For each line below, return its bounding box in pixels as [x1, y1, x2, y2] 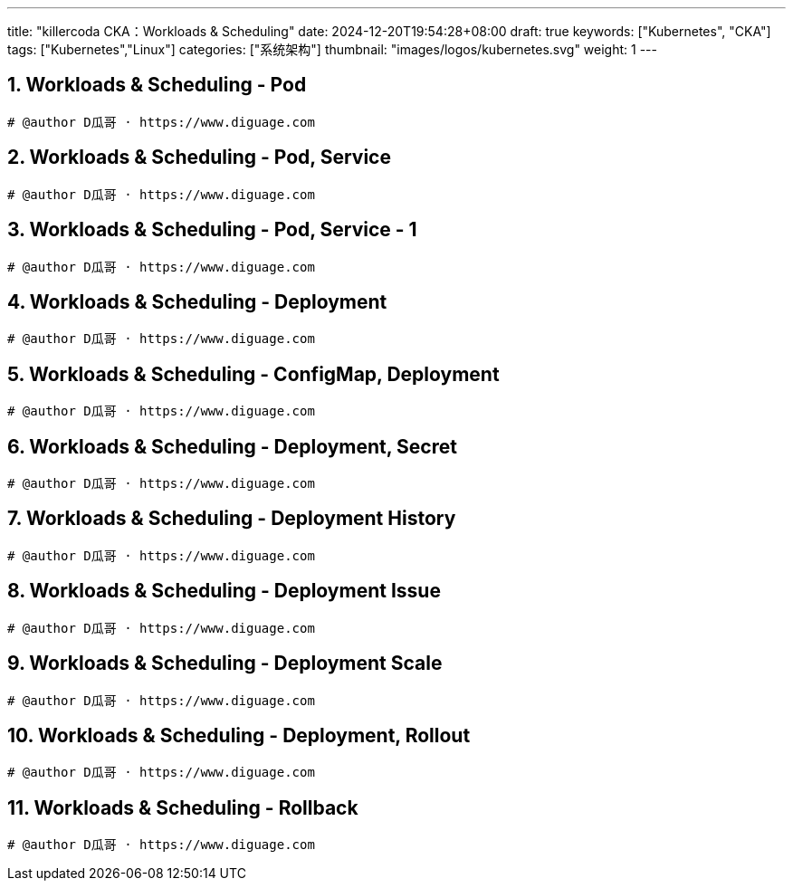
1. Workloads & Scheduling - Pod [7, 73, 307, 97]
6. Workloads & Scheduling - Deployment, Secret [7, 434, 457, 458]
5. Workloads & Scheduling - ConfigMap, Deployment [7, 362, 500, 386]
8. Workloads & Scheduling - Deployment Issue [7, 579, 441, 603]
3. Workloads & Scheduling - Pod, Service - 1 [7, 218, 417, 242]
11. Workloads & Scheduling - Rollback [7, 796, 358, 819]
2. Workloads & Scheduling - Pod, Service [7, 146, 391, 169]
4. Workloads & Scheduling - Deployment [7, 290, 387, 313]
